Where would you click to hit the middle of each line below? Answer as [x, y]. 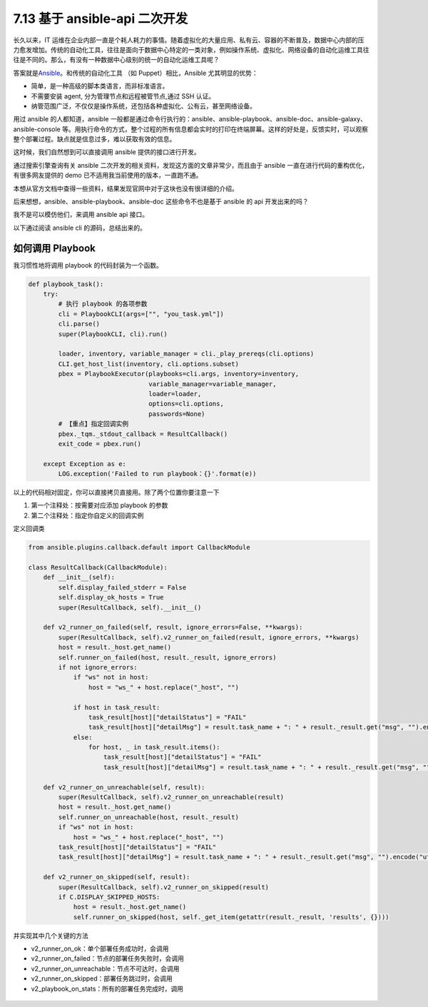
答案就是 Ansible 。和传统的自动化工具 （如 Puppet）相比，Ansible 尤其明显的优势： [136, 73]
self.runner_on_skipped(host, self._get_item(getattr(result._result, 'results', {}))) [231, 917]
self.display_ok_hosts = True [111, 597]
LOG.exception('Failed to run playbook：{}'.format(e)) [157, 474]
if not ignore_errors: [98, 667]
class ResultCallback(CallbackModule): [98, 568]
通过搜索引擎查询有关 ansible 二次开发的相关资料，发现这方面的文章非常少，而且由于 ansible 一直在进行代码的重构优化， [191, 165]
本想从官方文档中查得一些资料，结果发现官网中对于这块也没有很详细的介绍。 [126, 188]
